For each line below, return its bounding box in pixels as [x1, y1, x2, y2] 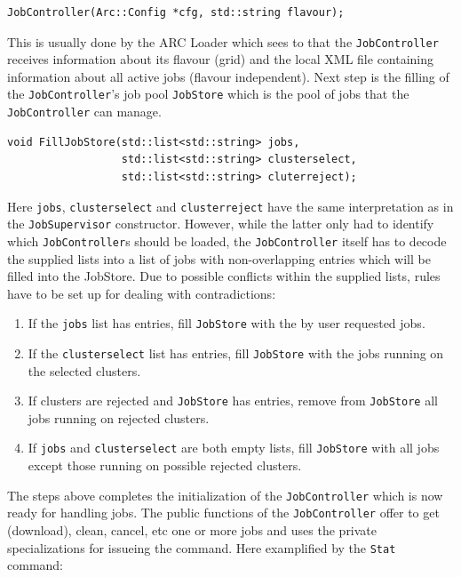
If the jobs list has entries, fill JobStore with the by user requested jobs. [28, 314, 425, 333]
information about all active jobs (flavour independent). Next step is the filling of [7, 67, 449, 85]
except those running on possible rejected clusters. [28, 456, 302, 475]
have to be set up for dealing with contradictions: [7, 284, 276, 302]
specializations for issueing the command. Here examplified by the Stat [7, 538, 396, 557]
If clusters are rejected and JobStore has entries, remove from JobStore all [28, 391, 438, 410]
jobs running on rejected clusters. [28, 408, 210, 427]
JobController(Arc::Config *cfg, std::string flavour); [7, 6, 345, 19]
